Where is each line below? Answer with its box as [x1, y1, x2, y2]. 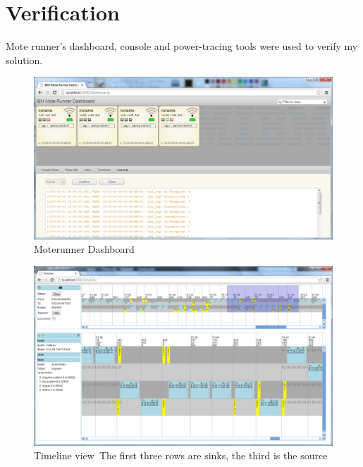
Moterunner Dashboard [34, 242, 135, 256]
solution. [6, 52, 43, 67]
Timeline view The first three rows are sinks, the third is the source [34, 448, 328, 463]
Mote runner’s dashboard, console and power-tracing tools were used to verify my [6, 39, 358, 54]
